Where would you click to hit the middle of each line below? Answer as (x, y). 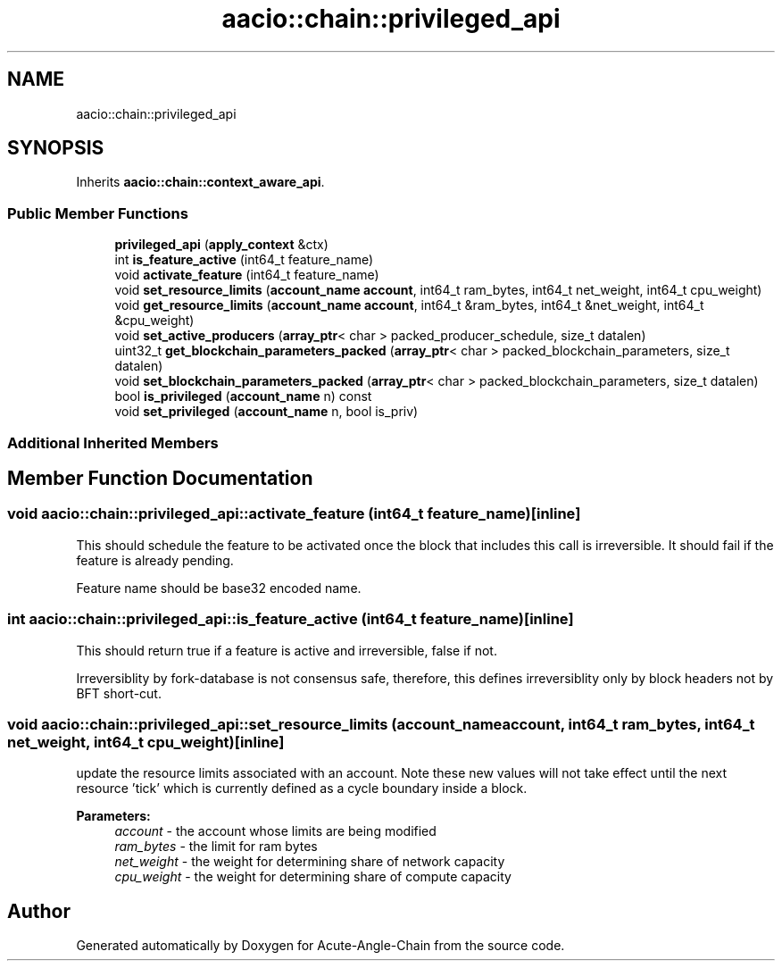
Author (39, 911)
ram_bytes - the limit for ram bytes (216, 847)
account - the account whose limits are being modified (275, 831)
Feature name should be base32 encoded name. (219, 588)
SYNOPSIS (56, 148)
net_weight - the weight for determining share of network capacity (310, 862)
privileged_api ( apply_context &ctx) (221, 245)
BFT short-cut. (119, 693)
